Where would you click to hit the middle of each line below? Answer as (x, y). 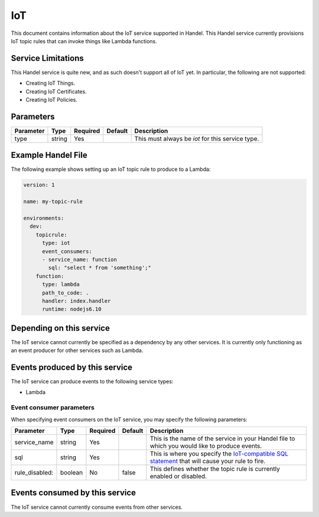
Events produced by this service (72, 367)
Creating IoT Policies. (52, 100)
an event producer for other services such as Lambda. (77, 350)
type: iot (56, 243)
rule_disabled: (34, 472)
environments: (44, 218)
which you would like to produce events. (206, 446)
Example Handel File (49, 155)
